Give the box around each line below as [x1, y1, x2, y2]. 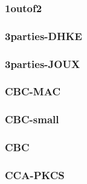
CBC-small [5, 112, 59, 127]
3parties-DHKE [5, 28, 82, 43]
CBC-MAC [5, 84, 60, 99]
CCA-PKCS [5, 167, 65, 182]
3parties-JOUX [5, 56, 80, 71]
